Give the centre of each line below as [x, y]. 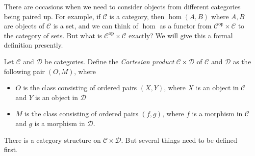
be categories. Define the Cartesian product [109, 61]
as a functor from [186, 26]
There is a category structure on [52, 140]
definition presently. [34, 45]
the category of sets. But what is [53, 35]
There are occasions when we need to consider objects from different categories [122, 6]
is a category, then [137, 16]
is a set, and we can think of [96, 26]
